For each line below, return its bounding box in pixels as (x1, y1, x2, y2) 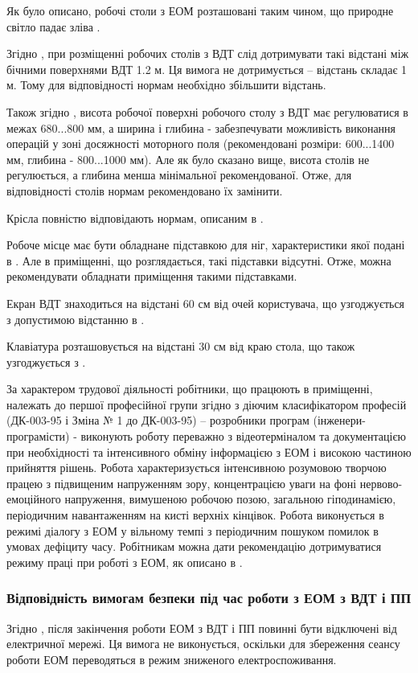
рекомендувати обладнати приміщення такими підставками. (6, 268, 297, 285)
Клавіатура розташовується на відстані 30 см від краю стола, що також (6, 338, 355, 355)
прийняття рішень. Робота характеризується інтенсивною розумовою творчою (6, 459, 387, 476)
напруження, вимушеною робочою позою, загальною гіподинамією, (64, 490, 396, 507)
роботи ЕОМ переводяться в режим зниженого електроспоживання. (6, 650, 337, 667)
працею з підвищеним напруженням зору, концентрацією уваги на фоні (6, 474, 357, 491)
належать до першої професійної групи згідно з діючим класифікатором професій (6, 396, 407, 412)
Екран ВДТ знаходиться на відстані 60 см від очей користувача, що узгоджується (6, 294, 405, 311)
